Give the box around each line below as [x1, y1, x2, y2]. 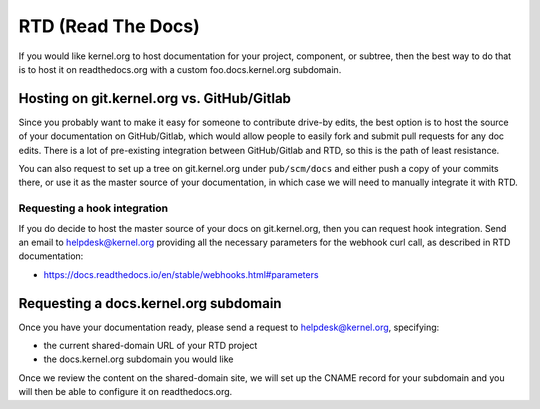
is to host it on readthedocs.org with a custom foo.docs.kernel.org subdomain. [18, 63, 342, 75]
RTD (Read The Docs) [18, 15, 200, 37]
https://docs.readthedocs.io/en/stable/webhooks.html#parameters [43, 268, 319, 280]
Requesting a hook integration [18, 201, 169, 215]
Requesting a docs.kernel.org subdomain [18, 295, 282, 312]
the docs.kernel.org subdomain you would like [43, 353, 234, 365]
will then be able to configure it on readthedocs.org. [18, 386, 233, 398]
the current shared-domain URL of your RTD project [43, 340, 258, 352]
